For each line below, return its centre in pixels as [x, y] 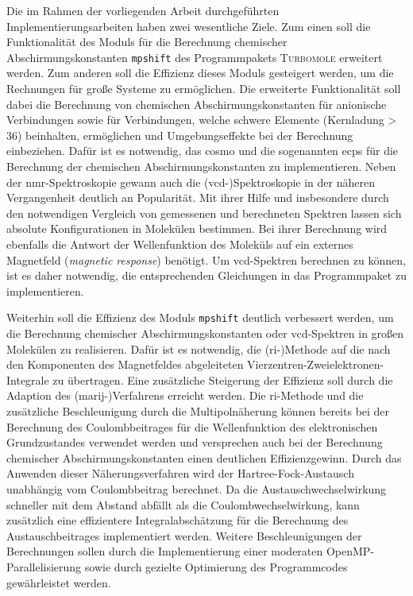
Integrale [28, 379]
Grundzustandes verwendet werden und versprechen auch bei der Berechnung [195, 442]
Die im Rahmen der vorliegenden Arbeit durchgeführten [143, 10]
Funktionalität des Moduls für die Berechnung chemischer [147, 42]
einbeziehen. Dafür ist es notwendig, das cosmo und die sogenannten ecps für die [203, 151]
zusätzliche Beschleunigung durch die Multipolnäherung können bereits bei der [198, 410]
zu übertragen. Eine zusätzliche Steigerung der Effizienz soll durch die [223, 379]
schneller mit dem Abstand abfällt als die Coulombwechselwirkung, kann [183, 504]
